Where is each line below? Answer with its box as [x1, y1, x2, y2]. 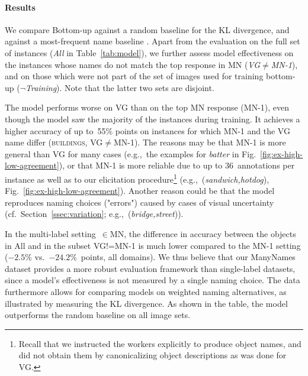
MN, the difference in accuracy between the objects [110, 227, 296, 239]
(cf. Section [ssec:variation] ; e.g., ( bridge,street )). [5, 208, 184, 220]
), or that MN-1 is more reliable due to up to [59, 159, 223, 171]
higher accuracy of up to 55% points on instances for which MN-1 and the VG [5, 124, 290, 137]
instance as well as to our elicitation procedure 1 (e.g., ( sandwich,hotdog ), [5, 171, 269, 185]
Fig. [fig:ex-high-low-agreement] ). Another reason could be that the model [5, 184, 275, 197]
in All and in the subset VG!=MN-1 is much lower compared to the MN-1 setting [5, 239, 301, 251]
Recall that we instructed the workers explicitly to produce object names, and [18, 337, 301, 349]
